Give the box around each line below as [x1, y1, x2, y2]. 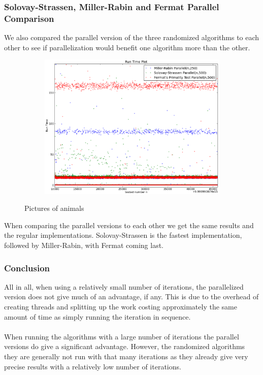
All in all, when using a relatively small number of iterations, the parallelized [4, 281, 244, 292]
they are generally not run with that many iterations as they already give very [4, 351, 248, 362]
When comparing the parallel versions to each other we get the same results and [4, 220, 254, 230]
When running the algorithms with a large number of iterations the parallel [4, 331, 239, 341]
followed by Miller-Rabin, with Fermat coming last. [4, 240, 164, 251]
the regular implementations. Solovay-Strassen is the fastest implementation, [4, 230, 242, 240]
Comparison [4, 12, 54, 24]
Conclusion [4, 261, 50, 274]
